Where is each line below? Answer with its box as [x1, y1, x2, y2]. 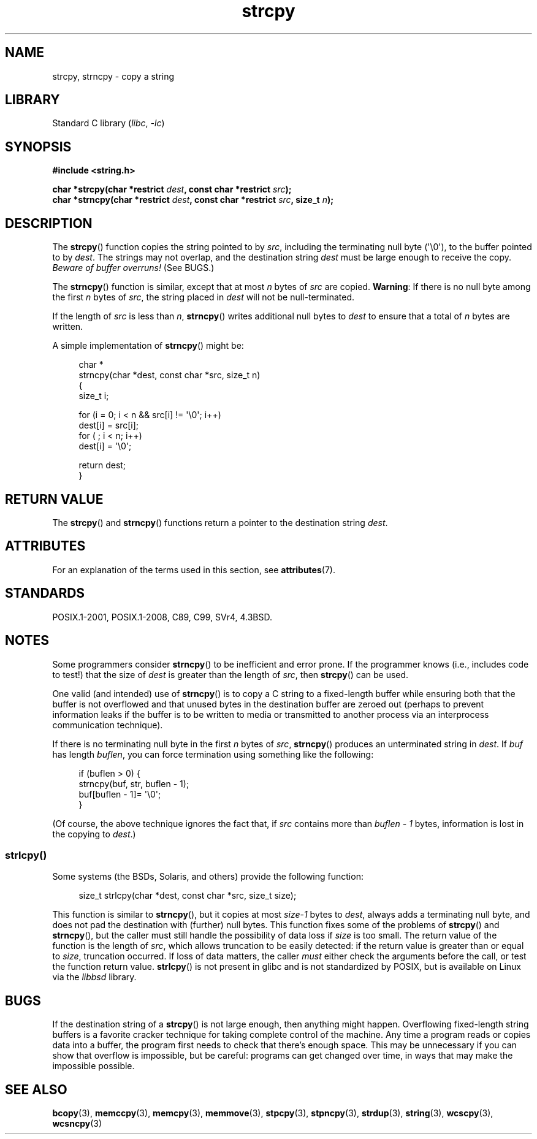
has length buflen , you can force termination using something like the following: [52, 749, 374, 760]
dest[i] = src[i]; [78, 420, 139, 431]
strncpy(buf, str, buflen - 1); [78, 778, 189, 789]
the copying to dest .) [52, 828, 136, 839]
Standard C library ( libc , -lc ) [52, 118, 165, 129]
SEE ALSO [5, 1081, 67, 1097]
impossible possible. [52, 1061, 135, 1072]
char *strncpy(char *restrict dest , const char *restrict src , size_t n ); [52, 194, 333, 205]
